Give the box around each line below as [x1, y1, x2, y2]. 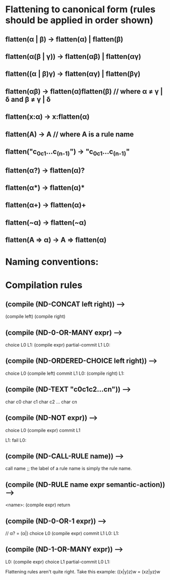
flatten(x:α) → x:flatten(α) [5, 113, 90, 121]
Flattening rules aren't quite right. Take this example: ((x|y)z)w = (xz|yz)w [5, 568, 160, 574]
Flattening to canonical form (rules [5, 4, 156, 15]
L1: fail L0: [5, 437, 27, 443]
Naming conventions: [5, 256, 99, 268]
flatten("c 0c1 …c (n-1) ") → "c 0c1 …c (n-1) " [5, 147, 130, 157]
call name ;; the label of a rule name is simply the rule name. [5, 465, 132, 471]
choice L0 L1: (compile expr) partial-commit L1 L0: [5, 342, 111, 348]
